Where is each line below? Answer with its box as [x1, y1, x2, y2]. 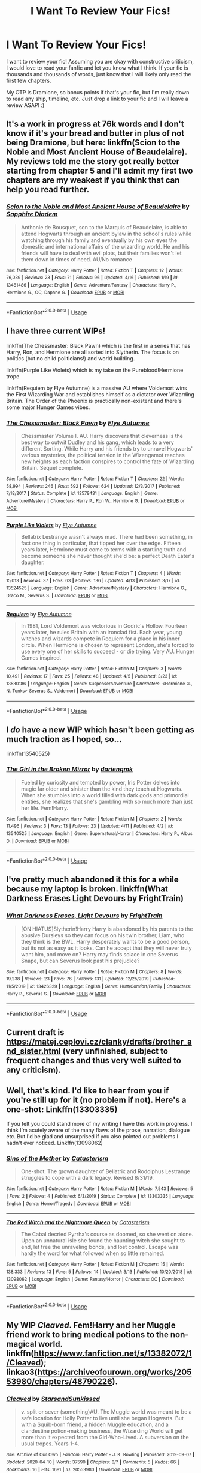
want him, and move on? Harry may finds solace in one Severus [20, 950, 178, 958]
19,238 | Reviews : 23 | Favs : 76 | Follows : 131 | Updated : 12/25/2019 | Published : [6, 976, 175, 982]
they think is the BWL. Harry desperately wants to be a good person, [20, 938, 190, 945]
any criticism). [6, 1065, 62, 1075]
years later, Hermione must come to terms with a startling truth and [20, 545, 187, 553]
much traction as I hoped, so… [6, 734, 123, 744]
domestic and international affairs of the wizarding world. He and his [20, 243, 190, 250]
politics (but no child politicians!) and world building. [6, 354, 135, 362]
